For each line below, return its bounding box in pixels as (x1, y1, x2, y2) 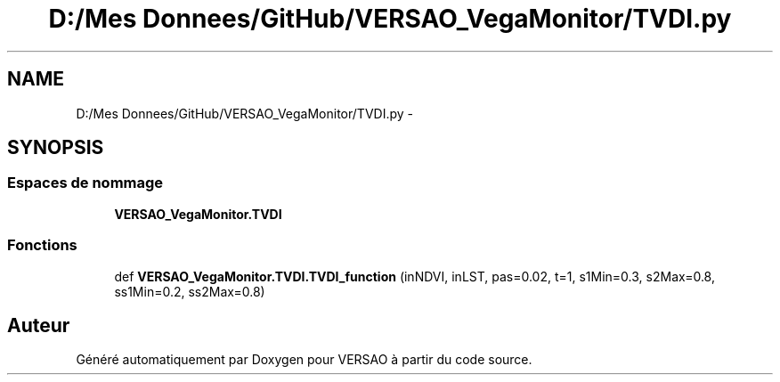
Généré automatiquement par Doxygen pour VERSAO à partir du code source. (76, 352, 532, 368)
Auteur (7, 313, 70, 337)
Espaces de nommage (7, 174, 164, 192)
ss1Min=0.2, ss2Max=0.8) (114, 283, 265, 299)
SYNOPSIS (7, 136, 104, 159)
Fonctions (7, 236, 77, 255)
